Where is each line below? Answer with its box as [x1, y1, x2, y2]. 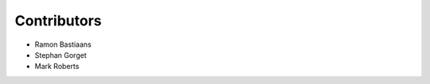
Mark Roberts [34, 62, 80, 71]
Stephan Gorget [34, 50, 87, 59]
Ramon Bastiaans [34, 40, 92, 49]
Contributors [14, 12, 103, 29]
